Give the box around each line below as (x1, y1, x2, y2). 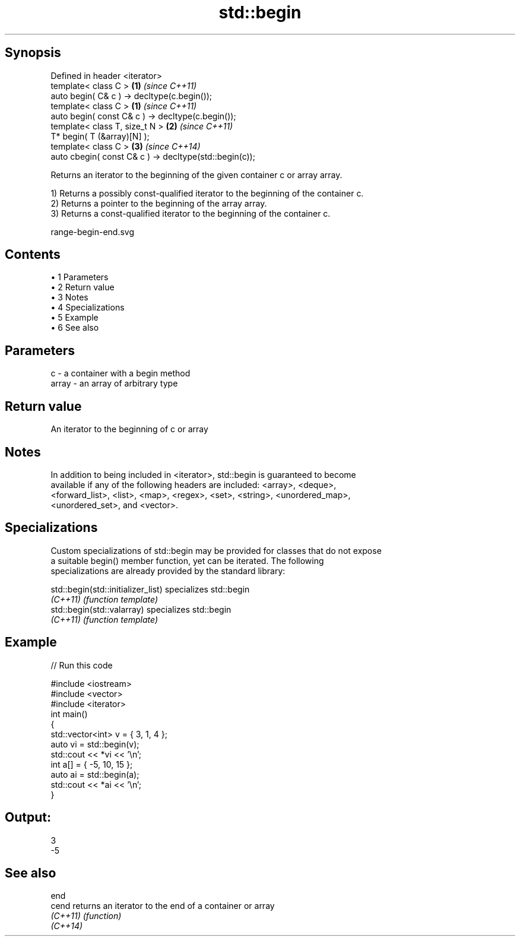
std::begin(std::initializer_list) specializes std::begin (50, 584, 250, 594)
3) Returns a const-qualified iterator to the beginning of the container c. (50, 208, 331, 218)
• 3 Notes (50, 292, 88, 303)
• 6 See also (50, 322, 99, 333)
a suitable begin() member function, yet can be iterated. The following (50, 555, 324, 566)
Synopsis (5, 45, 61, 61)
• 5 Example (50, 312, 99, 323)
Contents (5, 247, 61, 262)
